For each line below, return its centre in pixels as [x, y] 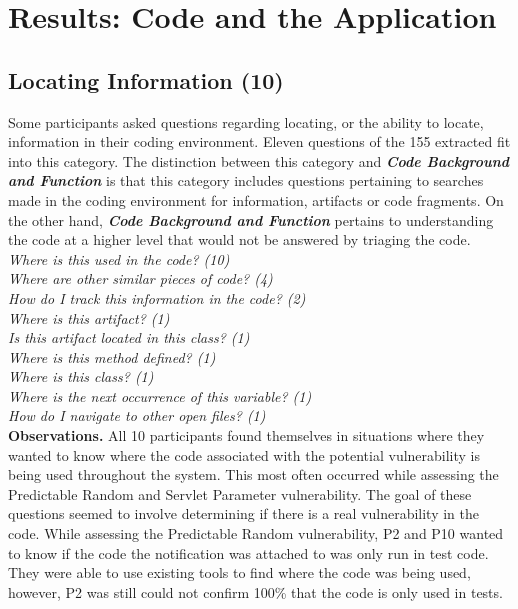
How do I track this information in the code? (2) [157, 297]
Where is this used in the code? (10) [119, 258]
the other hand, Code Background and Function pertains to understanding [251, 219]
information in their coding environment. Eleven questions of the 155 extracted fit [259, 141]
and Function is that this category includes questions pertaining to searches [246, 180]
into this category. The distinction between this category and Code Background [259, 160]
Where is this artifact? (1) [89, 317]
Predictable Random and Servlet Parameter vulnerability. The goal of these [240, 493]
